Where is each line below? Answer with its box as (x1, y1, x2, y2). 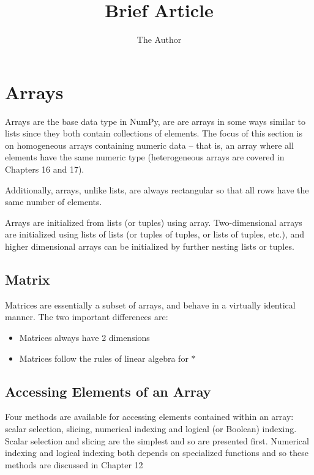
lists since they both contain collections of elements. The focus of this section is (5, 127, 302, 140)
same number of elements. (5, 195, 102, 208)
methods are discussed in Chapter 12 (5, 458, 143, 471)
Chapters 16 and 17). (5, 163, 84, 176)
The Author (136, 33, 182, 46)
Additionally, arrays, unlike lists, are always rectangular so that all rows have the (5, 183, 309, 196)
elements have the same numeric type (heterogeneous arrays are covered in (5, 151, 285, 163)
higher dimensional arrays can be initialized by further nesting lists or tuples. (5, 240, 294, 252)
